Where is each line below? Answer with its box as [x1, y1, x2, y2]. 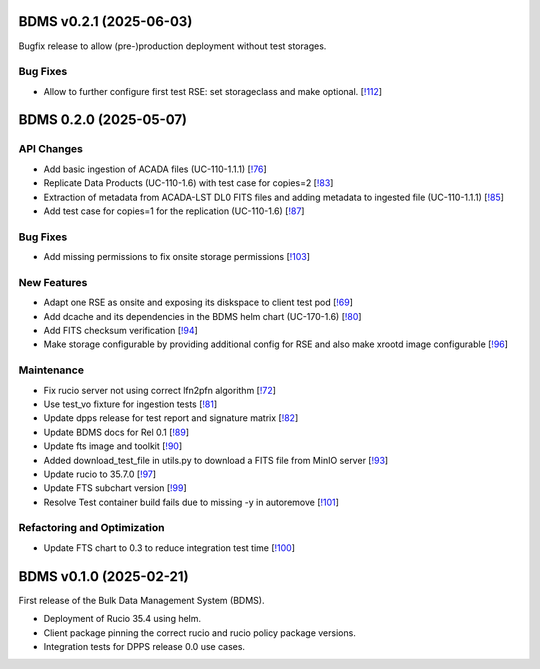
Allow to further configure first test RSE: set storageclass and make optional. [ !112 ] [43, 85, 383, 97]
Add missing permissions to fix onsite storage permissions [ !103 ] [43, 251, 310, 263]
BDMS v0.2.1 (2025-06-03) [18, 13, 193, 30]
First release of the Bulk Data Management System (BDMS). [18, 594, 265, 606]
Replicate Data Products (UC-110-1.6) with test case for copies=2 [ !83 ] [43, 177, 334, 189]
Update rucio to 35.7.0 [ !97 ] [43, 468, 157, 480]
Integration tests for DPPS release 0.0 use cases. [43, 640, 245, 652]
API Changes [18, 142, 84, 156]
